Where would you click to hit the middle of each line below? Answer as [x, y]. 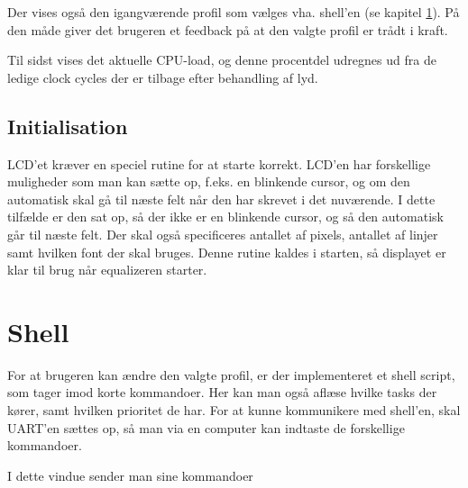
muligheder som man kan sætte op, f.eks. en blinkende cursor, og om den [209, 181]
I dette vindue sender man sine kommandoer [130, 475]
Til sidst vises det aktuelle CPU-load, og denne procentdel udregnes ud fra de [222, 60]
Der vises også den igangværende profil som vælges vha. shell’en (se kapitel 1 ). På [234, 12]
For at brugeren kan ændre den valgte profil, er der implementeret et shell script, [231, 374]
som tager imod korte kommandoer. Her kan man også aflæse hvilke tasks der [222, 392]
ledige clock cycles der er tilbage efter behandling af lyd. [163, 77]
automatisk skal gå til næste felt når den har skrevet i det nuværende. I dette [221, 199]
